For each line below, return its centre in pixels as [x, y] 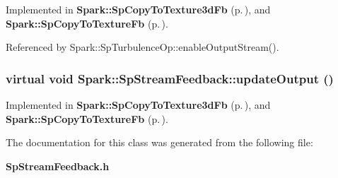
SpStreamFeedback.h [58, 166]
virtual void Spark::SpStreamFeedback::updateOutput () [170, 78]
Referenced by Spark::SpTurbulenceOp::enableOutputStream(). [142, 47]
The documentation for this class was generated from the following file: [159, 142]
